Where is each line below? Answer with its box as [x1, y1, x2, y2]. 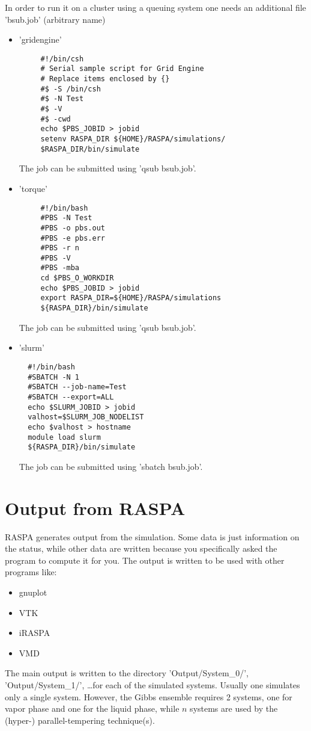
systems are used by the [190, 702, 278, 715]
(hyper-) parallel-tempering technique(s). [5, 714, 155, 726]
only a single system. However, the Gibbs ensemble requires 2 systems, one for [5, 690, 292, 703]
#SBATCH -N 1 [28, 372, 80, 381]
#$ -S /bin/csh [40, 84, 101, 93]
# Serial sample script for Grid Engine [40, 64, 204, 73]
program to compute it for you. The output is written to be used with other [5, 554, 285, 566]
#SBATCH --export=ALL [28, 392, 114, 401]
